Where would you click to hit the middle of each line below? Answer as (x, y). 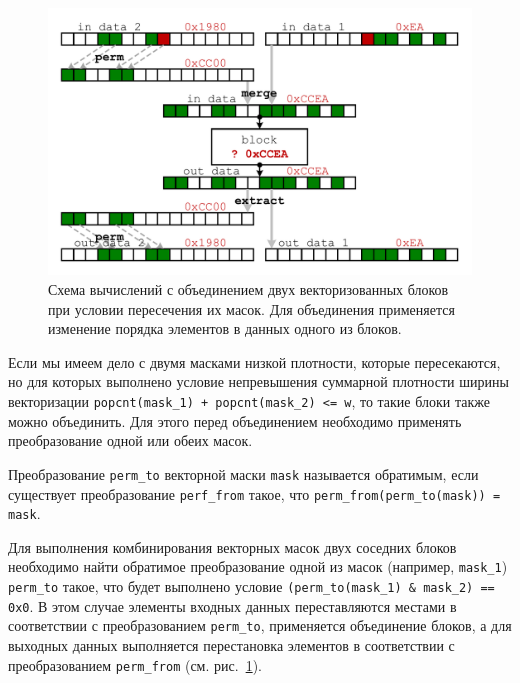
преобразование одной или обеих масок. (130, 440)
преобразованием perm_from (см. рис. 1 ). (135, 664)
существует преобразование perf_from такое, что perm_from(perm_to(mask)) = (254, 493)
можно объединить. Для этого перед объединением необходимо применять (235, 420)
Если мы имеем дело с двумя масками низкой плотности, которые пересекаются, (254, 361)
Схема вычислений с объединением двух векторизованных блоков (248, 289)
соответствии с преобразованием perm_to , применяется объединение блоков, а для (260, 625)
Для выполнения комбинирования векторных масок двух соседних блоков (232, 546)
